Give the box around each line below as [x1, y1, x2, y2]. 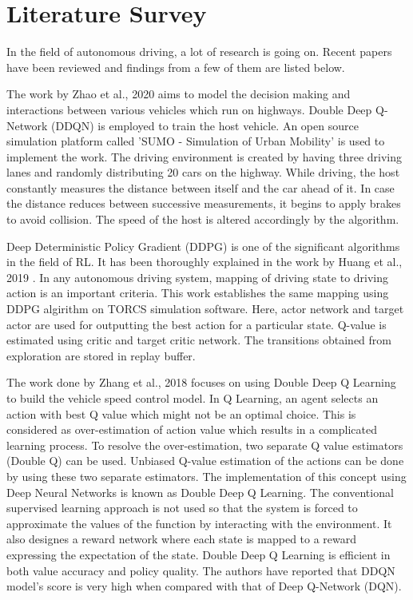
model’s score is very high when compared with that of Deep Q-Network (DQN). [6, 578, 402, 594]
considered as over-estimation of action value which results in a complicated [6, 421, 378, 438]
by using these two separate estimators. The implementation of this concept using [6, 467, 407, 484]
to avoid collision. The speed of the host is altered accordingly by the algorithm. [6, 211, 399, 228]
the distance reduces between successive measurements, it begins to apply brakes [6, 195, 401, 212]
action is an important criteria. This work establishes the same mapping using [6, 284, 389, 301]
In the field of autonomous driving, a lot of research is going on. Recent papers [6, 43, 392, 60]
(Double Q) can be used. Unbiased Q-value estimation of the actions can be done [6, 452, 404, 469]
